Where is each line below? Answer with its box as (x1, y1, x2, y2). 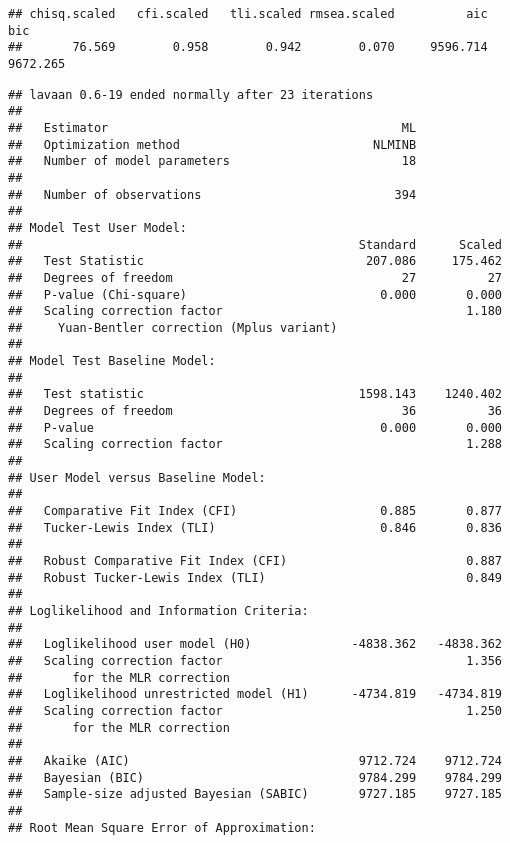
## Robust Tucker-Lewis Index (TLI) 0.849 (8, 570, 502, 585)
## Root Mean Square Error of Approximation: (8, 820, 316, 835)
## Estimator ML (8, 120, 417, 135)
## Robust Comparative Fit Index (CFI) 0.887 (8, 554, 502, 568)
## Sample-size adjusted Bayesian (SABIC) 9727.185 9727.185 (8, 787, 502, 802)
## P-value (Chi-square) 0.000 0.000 (8, 287, 502, 302)
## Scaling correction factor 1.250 (8, 703, 502, 718)
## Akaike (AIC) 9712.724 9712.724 (8, 753, 502, 768)
